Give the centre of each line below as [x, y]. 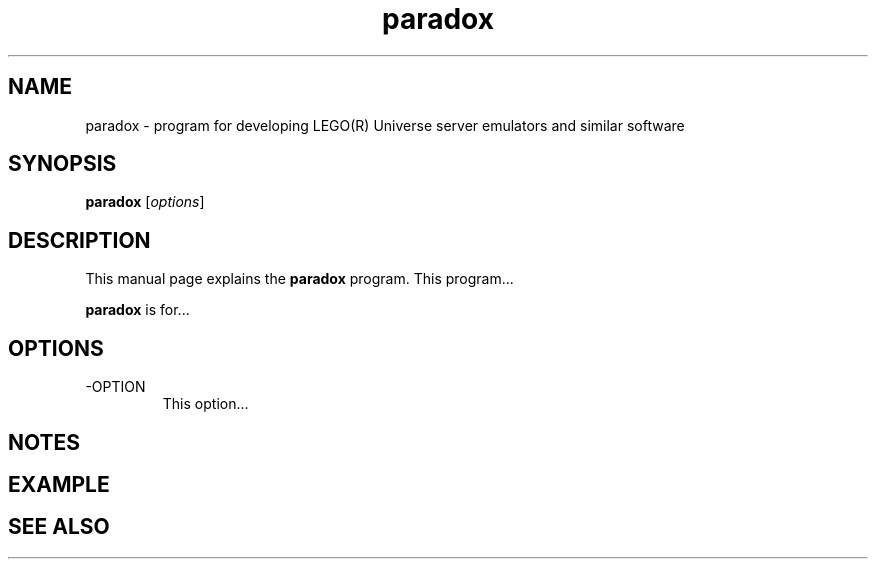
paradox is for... [137, 310]
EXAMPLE [59, 484]
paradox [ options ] [145, 202]
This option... [205, 404]
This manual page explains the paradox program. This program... [299, 279]
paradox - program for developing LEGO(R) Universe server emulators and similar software [385, 125]
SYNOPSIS [62, 164]
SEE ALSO [59, 527]
